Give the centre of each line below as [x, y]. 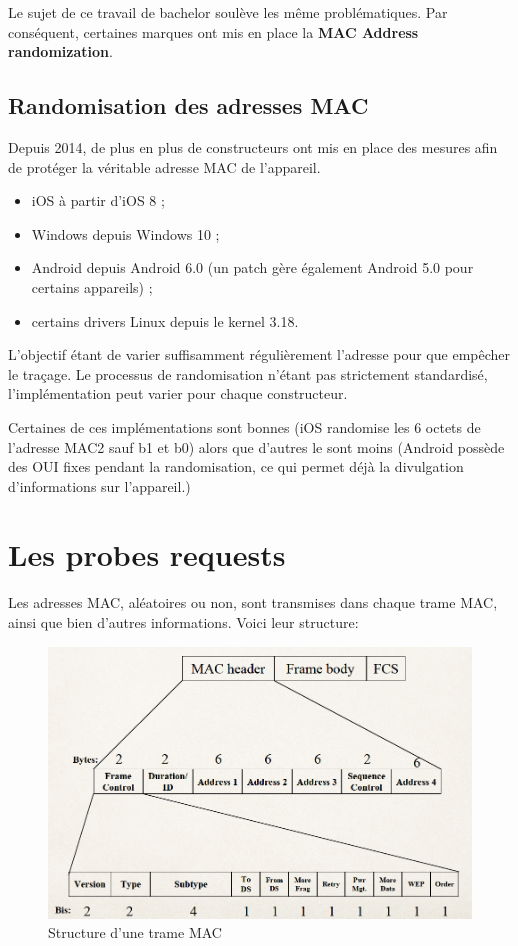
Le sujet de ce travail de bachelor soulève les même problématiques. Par [228, 12]
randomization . [60, 51]
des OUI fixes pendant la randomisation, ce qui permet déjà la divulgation [236, 466]
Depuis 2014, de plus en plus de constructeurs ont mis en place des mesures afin [253, 146]
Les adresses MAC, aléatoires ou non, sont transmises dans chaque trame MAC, [253, 602]
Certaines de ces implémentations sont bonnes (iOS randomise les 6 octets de [244, 426]
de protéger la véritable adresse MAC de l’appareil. [164, 166]
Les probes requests [147, 554]
